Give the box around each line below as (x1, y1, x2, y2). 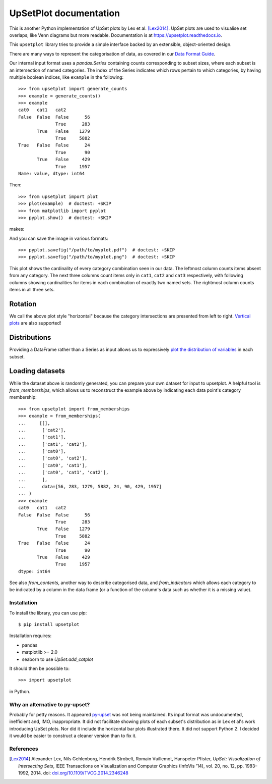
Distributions (9, 333, 51, 342)
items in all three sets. (9, 287, 55, 293)
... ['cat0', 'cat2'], (18, 455, 88, 461)
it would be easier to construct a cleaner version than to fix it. (9, 733, 137, 739)
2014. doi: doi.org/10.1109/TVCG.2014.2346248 (30, 770, 128, 776)
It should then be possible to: (9, 665, 70, 671)
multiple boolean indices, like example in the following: (9, 74, 124, 80)
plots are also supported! (9, 320, 61, 326)
